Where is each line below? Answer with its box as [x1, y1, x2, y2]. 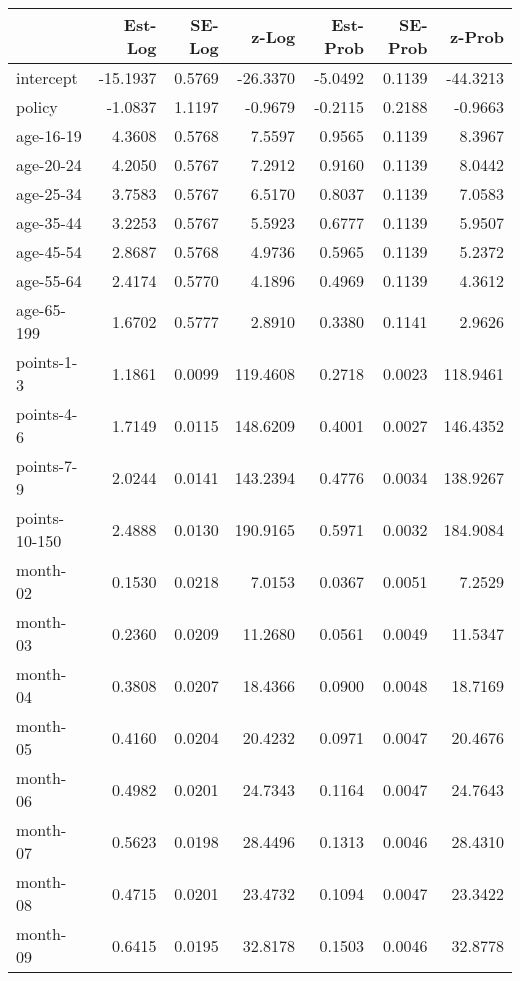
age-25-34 [16, 182, 82, 205]
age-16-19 [16, 124, 82, 147]
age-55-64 [16, 269, 82, 292]
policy [16, 95, 58, 118]
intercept [16, 66, 78, 89]
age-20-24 [16, 153, 82, 176]
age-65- [16, 298, 66, 321]
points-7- [16, 454, 78, 477]
